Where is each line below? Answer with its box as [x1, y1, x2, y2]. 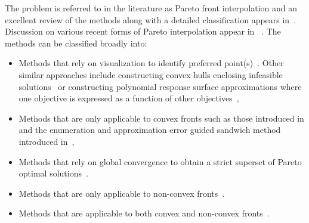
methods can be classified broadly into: [5, 36, 147, 49]
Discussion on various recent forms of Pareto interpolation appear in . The [5, 25, 281, 38]
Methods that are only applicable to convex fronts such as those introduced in [18, 112, 304, 124]
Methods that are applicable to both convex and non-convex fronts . [18, 207, 270, 219]
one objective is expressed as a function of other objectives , [18, 92, 239, 104]
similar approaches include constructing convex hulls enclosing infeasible [18, 68, 283, 80]
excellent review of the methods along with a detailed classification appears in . [5, 13, 296, 26]
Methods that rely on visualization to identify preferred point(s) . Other [18, 57, 284, 69]
